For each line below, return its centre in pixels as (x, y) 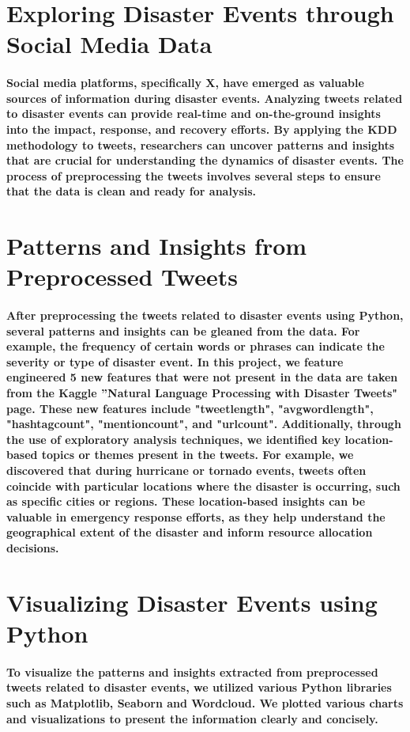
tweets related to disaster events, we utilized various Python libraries (199, 687)
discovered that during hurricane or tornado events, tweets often (186, 470)
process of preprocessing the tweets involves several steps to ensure (194, 175)
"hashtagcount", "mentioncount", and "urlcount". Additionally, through (204, 424)
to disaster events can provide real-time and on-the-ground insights (194, 114)
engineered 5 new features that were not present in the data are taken (202, 377)
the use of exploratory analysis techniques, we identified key (174, 439)
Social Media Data (109, 44)
